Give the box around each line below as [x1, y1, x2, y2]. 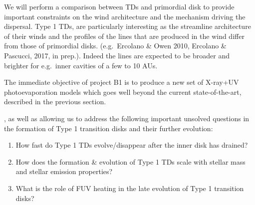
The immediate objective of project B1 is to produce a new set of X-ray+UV [4, 77, 239, 87]
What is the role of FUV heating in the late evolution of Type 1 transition [15, 183, 244, 193]
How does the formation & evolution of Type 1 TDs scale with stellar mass [15, 156, 246, 167]
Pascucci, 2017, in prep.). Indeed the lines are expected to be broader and [4, 50, 230, 60]
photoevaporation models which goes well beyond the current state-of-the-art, [4, 86, 242, 97]
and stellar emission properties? [15, 166, 113, 177]
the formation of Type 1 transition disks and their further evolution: [4, 123, 213, 133]
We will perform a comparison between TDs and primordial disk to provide [4, 1, 235, 11]
